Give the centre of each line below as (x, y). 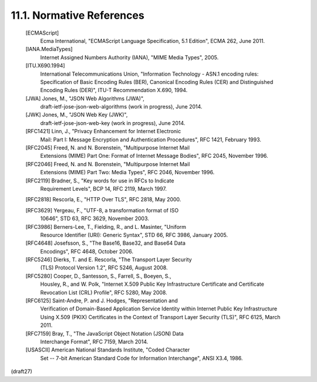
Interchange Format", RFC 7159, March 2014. (94, 342)
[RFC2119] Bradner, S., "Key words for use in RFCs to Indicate (100, 180)
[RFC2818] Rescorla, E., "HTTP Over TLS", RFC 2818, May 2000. (103, 200)
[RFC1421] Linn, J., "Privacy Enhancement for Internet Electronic (103, 131)
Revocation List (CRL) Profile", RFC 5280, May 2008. (104, 292)
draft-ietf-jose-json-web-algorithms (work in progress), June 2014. (121, 107)
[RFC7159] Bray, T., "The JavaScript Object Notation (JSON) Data (105, 333)
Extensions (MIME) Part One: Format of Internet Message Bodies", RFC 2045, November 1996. (154, 156)
